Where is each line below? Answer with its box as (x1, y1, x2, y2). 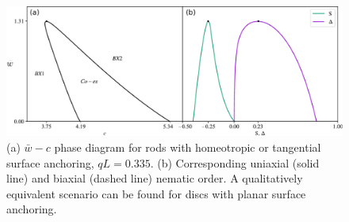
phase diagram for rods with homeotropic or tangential (54, 138, 321, 155)
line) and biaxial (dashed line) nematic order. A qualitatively (6, 170, 303, 186)
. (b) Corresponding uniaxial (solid (150, 154, 320, 171)
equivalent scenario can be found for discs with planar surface (6, 185, 306, 201)
